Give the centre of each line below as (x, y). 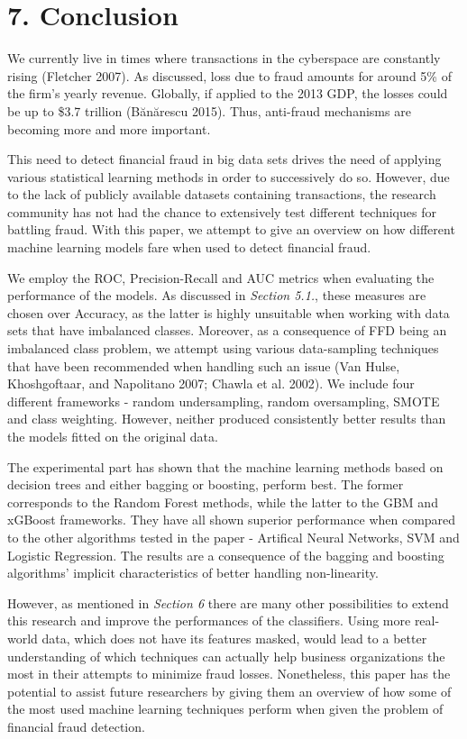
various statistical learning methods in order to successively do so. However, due (229, 176)
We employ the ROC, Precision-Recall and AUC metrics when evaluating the (221, 277)
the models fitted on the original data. (113, 436)
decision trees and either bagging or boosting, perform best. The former (206, 484)
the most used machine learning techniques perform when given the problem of (225, 709)
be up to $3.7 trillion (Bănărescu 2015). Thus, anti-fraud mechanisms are (209, 110)
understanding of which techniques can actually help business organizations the (226, 656)
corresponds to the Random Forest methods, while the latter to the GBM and (223, 502)
